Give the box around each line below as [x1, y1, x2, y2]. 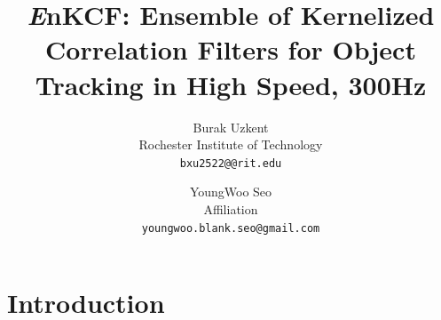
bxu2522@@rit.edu [179, 156, 282, 170]
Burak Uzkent [193, 117, 269, 136]
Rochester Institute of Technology [138, 135, 323, 154]
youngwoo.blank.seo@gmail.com [141, 221, 320, 235]
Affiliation [203, 199, 258, 218]
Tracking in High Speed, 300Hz [35, 66, 427, 102]
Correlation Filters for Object [45, 31, 416, 68]
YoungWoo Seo [189, 182, 272, 201]
